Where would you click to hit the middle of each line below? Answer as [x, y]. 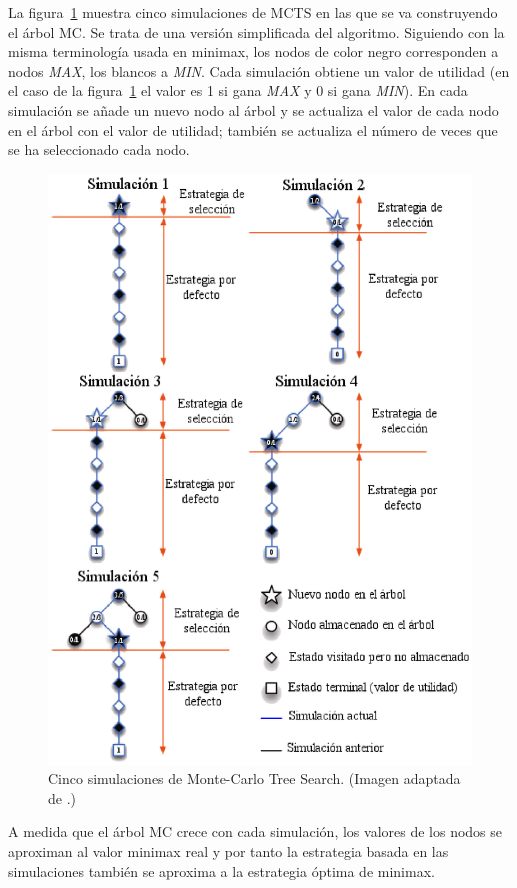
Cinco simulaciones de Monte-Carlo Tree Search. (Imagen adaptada [254, 778]
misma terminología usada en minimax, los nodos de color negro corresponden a [253, 51]
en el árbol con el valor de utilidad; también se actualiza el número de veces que [253, 129]
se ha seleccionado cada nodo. [99, 149]
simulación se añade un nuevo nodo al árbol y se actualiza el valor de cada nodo [253, 109]
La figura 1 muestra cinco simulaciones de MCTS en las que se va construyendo [253, 12]
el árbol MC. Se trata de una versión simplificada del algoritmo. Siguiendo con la [256, 31]
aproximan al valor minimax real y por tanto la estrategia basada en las [228, 851]
